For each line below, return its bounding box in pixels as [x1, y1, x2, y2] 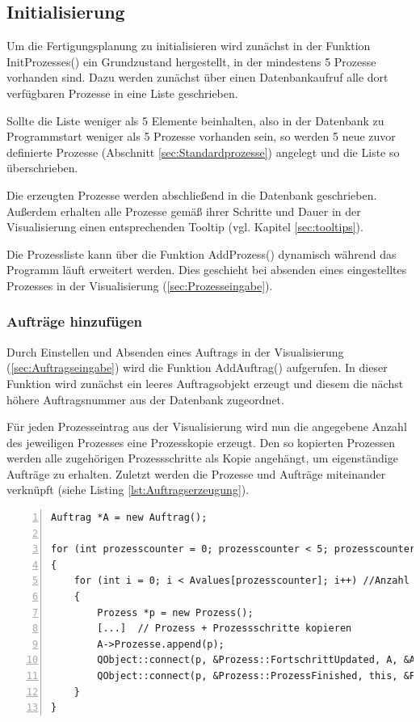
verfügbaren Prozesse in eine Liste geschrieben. [6, 84, 238, 101]
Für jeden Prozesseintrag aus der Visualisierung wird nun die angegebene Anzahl [6, 418, 407, 435]
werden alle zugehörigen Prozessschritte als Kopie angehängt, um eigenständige [6, 450, 398, 467]
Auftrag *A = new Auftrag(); [51, 512, 208, 524]
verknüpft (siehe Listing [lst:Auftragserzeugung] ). [6, 481, 250, 498]
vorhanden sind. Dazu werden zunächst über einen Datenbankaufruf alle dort [6, 69, 388, 86]
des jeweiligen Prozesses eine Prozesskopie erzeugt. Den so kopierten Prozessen [6, 433, 396, 450]
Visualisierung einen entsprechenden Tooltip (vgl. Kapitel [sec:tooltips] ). [6, 218, 363, 235]
